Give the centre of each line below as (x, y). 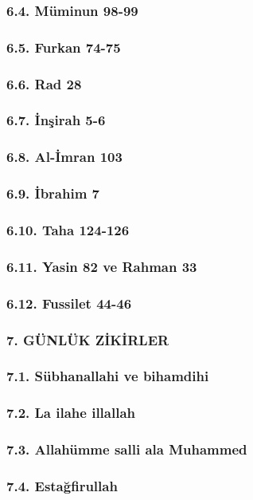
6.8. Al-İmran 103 (64, 157)
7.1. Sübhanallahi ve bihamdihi (108, 376)
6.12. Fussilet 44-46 (69, 303)
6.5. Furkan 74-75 (64, 47)
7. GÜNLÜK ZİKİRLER (88, 339)
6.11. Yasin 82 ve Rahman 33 (102, 266)
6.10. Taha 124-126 (68, 229)
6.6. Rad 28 (44, 83)
